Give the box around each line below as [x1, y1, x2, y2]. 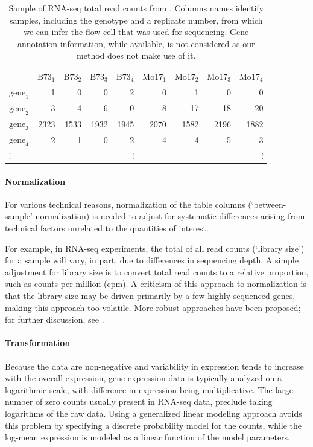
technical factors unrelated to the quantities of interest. [5, 222, 209, 234]
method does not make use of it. [77, 49, 196, 62]
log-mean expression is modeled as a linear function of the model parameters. [5, 431, 291, 443]
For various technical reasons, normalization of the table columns [5, 198, 245, 210]
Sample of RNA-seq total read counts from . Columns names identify [8, 2, 264, 14]
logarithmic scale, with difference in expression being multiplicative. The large [5, 383, 293, 396]
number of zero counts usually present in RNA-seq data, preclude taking [5, 395, 273, 408]
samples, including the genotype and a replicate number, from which [9, 13, 263, 26]
